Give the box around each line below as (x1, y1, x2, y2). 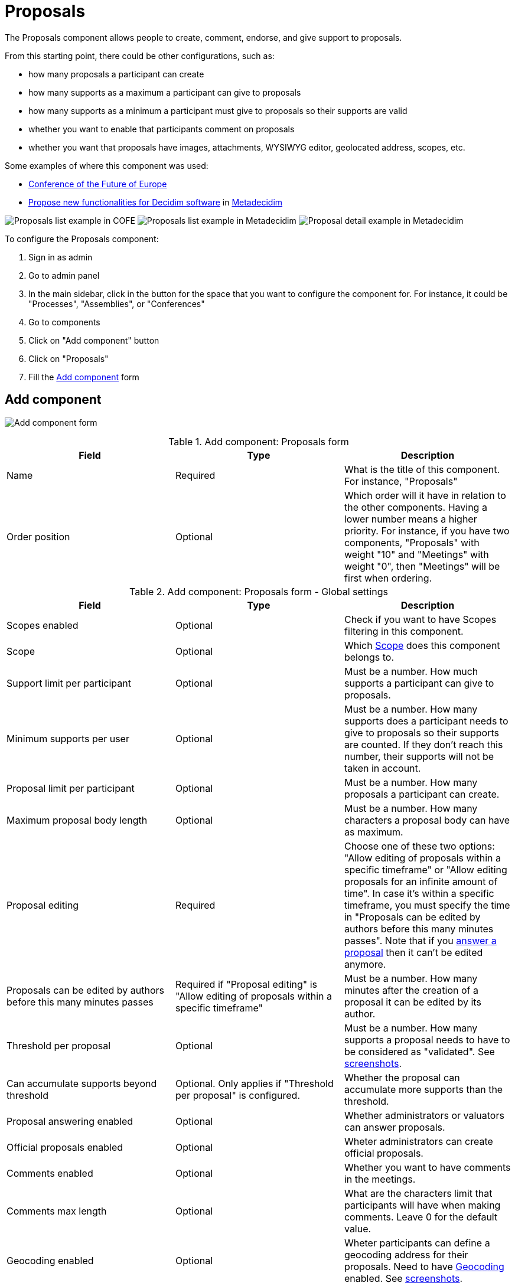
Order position (6, 530, 70, 543)
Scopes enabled (6, 619, 79, 631)
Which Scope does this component (344, 639, 500, 651)
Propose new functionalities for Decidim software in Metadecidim (28, 197, 283, 207)
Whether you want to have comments (344, 1161, 511, 1173)
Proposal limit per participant (6, 782, 135, 794)
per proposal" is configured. (175, 1089, 300, 1101)
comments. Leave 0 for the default (344, 1210, 498, 1223)
